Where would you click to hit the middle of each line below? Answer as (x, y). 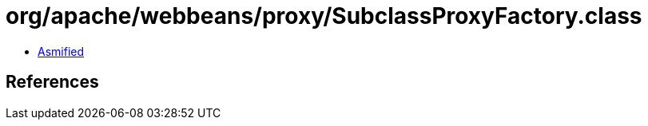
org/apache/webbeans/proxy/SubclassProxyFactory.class (324, 16)
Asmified (61, 51)
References (52, 82)
